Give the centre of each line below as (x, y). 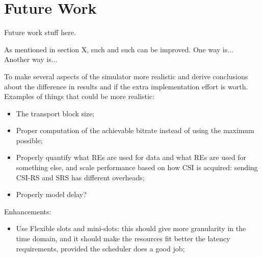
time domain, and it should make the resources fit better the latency (123, 238)
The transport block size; (55, 113)
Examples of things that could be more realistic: (79, 96)
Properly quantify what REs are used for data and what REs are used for (131, 157)
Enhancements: (28, 211)
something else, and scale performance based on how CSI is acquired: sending (137, 167)
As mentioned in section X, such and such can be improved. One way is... (119, 49)
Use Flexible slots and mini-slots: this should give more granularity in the (131, 228)
